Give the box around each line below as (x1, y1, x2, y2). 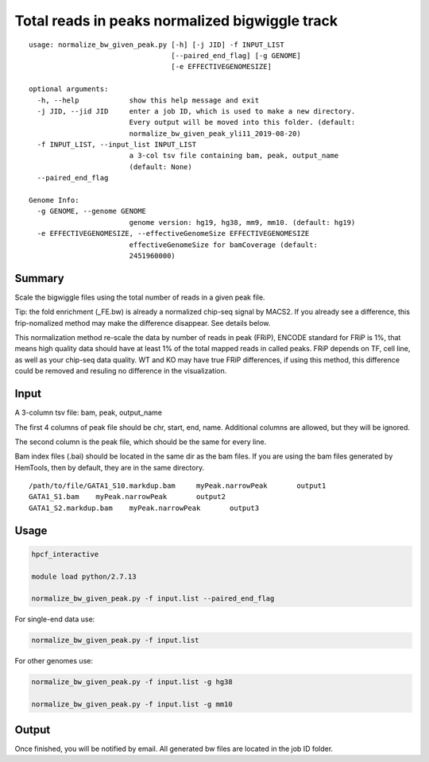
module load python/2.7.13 (31, 572, 137, 581)
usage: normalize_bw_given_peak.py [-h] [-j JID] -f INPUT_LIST (29, 40, 285, 49)
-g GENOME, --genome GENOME (37, 207, 147, 216)
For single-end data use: (14, 614, 95, 624)
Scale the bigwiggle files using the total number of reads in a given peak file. (14, 292, 265, 302)
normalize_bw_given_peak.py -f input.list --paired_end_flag (31, 594, 275, 603)
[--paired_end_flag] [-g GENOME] (171, 51, 301, 60)
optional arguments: (29, 84, 109, 94)
